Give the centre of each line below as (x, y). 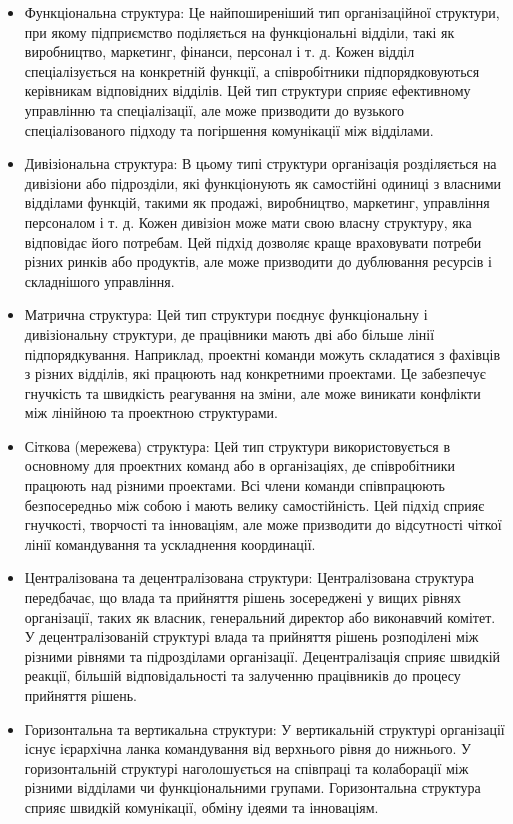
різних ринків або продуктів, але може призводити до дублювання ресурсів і (258, 261)
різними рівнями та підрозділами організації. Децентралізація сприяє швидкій (262, 655)
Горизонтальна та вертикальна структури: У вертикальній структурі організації (264, 728)
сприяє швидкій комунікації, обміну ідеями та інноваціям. (201, 806)
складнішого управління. (99, 280)
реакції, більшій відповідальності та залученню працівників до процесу (242, 675)
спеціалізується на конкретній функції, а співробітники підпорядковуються (252, 70)
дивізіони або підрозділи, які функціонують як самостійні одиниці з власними (263, 182)
